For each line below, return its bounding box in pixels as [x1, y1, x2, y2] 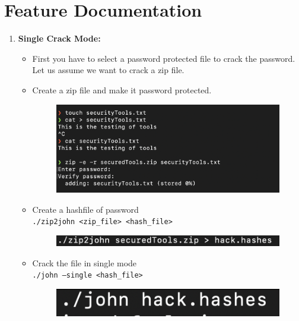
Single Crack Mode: [18, 32, 101, 45]
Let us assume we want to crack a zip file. [32, 64, 185, 76]
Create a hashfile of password [32, 203, 139, 215]
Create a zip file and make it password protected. [32, 83, 212, 96]
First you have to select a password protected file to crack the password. [32, 52, 295, 64]
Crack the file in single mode [32, 256, 137, 269]
